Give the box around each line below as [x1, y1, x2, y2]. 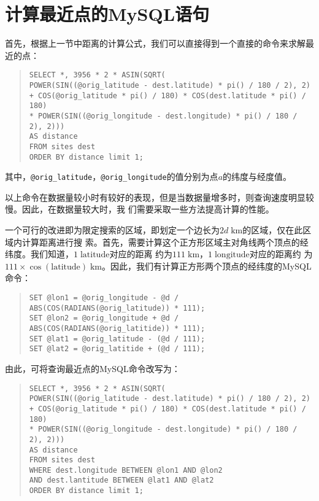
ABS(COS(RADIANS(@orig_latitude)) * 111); [29, 303, 206, 313]
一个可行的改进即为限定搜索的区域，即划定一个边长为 [5, 223, 220, 236]
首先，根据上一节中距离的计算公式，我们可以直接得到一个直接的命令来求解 [5, 37, 306, 50]
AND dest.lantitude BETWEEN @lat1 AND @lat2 [29, 476, 214, 485]
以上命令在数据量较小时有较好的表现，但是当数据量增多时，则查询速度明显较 [5, 190, 314, 203]
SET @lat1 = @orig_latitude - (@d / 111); [29, 334, 206, 343]
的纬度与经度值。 [223, 170, 292, 183]
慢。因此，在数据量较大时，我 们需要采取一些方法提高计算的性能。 [5, 203, 274, 216]
